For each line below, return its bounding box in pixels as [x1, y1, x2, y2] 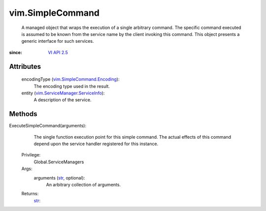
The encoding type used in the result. [33, 83, 110, 89]
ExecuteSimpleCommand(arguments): [9, 123, 86, 129]
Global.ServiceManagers [33, 159, 84, 165]
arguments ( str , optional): [33, 175, 85, 181]
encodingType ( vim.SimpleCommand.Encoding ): [21, 76, 120, 82]
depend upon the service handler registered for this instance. [33, 141, 159, 147]
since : [9, 49, 22, 55]
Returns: [21, 191, 39, 197]
